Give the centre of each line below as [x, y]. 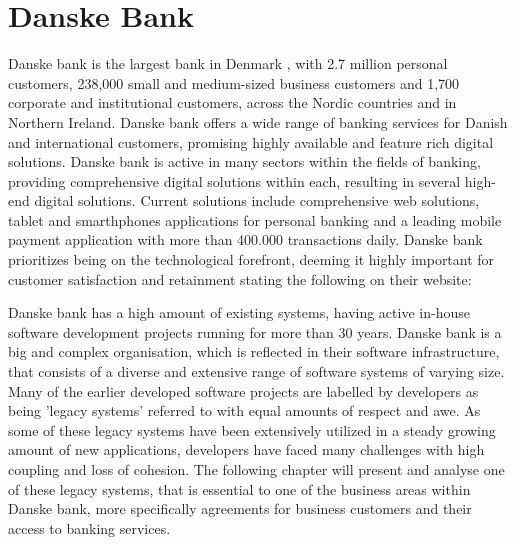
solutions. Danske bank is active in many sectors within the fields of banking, [244, 161]
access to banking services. [89, 527]
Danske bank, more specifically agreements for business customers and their [240, 508]
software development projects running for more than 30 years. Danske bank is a [255, 331]
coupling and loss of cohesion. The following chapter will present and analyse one [256, 469]
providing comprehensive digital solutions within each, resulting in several [234, 180]
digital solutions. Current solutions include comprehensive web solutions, [257, 200]
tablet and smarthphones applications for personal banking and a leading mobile [255, 219]
